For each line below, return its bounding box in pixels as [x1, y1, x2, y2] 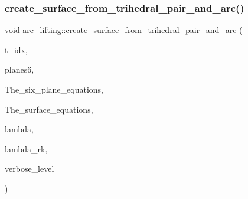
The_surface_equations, [5, 103, 93, 115]
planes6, [5, 63, 34, 76]
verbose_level [5, 162, 54, 175]
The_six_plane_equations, [5, 83, 104, 95]
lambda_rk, [5, 142, 48, 155]
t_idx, [5, 43, 28, 56]
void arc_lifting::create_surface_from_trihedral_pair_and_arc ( [5, 24, 243, 36]
